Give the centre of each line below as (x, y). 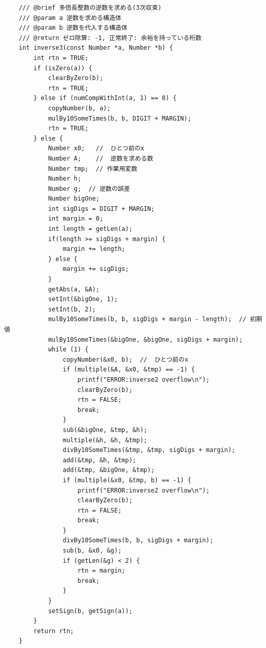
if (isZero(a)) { (63, 68)
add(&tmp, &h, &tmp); (99, 460)
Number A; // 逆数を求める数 (100, 158)
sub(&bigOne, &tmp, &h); (105, 430)
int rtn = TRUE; (61, 58)
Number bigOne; (74, 199)
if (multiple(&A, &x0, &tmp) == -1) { (129, 370)
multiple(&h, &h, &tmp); (105, 440)
